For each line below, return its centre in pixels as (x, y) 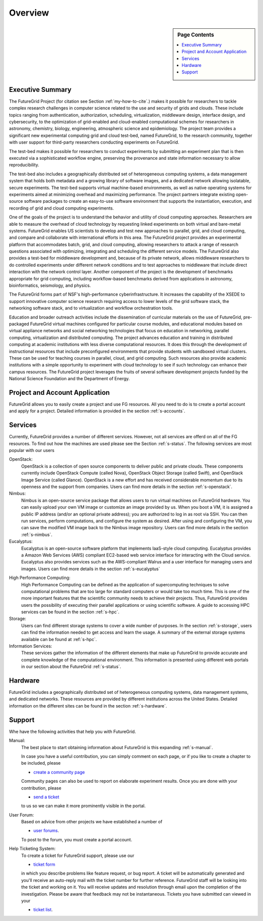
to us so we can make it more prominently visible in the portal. (84, 806)
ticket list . (43, 910)
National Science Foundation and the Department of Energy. (69, 379)
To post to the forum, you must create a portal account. (77, 839)
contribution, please (41, 788)
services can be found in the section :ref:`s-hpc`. (70, 612)
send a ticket (46, 797)
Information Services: (30, 646)
